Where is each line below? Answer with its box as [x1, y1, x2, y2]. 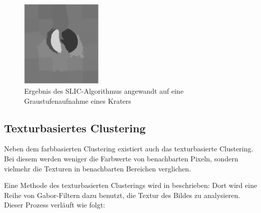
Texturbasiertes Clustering [4, 120, 146, 135]
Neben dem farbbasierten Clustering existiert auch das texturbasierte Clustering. [4, 143, 253, 154]
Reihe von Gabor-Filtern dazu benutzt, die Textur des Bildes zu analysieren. [4, 189, 240, 200]
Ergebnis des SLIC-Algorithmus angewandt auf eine [24, 86, 184, 96]
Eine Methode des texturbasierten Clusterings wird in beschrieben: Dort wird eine [4, 180, 257, 190]
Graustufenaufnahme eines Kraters [24, 95, 131, 106]
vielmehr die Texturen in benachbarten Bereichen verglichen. [4, 163, 191, 173]
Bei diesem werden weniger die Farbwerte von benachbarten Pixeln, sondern [4, 153, 238, 164]
